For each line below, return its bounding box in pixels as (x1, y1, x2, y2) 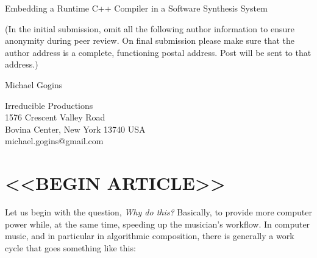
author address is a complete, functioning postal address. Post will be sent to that (5, 46, 312, 58)
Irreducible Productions (5, 99, 93, 111)
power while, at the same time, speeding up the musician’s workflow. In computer (5, 217, 310, 230)
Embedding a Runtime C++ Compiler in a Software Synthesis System (5, 2, 268, 14)
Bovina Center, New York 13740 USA (5, 122, 146, 135)
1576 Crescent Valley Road (5, 111, 105, 124)
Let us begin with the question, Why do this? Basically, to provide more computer (5, 206, 312, 218)
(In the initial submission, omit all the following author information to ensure (5, 22, 294, 35)
